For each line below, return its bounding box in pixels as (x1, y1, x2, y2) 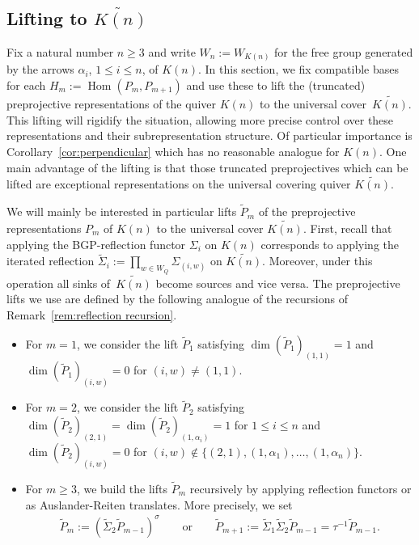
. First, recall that (303, 219, 392, 236)
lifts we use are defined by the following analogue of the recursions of (6, 290, 348, 307)
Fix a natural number (6, 43, 114, 60)
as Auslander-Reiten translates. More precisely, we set (25, 496, 293, 513)
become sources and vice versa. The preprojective (155, 274, 400, 291)
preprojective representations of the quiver (6, 95, 216, 112)
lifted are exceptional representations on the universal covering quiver (6, 175, 351, 192)
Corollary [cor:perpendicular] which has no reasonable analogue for (6, 142, 340, 159)
